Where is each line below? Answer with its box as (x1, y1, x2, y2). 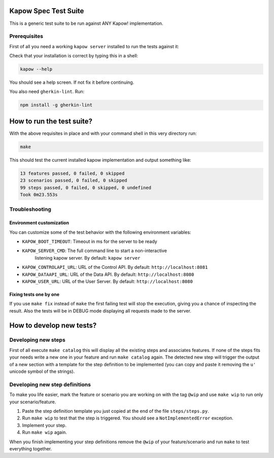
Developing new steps (9, 336, 65, 343)
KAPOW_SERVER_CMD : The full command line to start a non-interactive (22, 248, 167, 254)
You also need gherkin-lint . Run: (9, 89, 85, 95)
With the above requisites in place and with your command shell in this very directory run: (9, 130, 197, 136)
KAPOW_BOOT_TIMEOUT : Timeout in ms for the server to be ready (22, 238, 157, 244)
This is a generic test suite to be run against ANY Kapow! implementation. (9, 20, 163, 26)
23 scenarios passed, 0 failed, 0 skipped (20, 178, 127, 184)
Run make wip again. (22, 429, 67, 436)
